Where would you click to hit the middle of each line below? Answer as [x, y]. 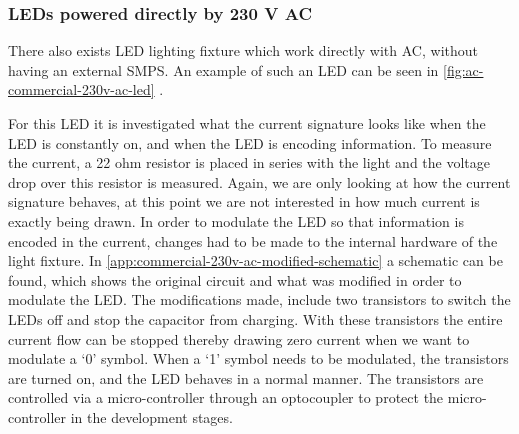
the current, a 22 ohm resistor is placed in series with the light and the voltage [249, 162]
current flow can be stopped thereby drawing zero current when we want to [239, 338]
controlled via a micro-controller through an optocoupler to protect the [226, 397]
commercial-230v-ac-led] [81, 89]
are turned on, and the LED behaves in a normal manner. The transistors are [246, 377]
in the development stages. [151, 416]
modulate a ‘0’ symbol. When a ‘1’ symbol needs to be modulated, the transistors [258, 358]
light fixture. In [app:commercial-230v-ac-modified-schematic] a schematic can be [255, 260]
